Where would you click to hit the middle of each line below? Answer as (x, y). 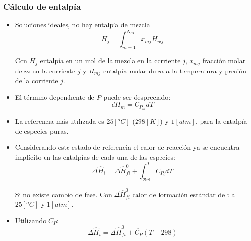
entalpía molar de (129, 70)
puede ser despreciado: (137, 97)
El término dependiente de (55, 97)
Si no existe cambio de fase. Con (63, 194)
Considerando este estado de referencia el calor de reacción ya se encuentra (127, 147)
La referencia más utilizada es (59, 121)
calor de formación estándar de (179, 194)
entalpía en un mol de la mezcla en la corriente (110, 60)
